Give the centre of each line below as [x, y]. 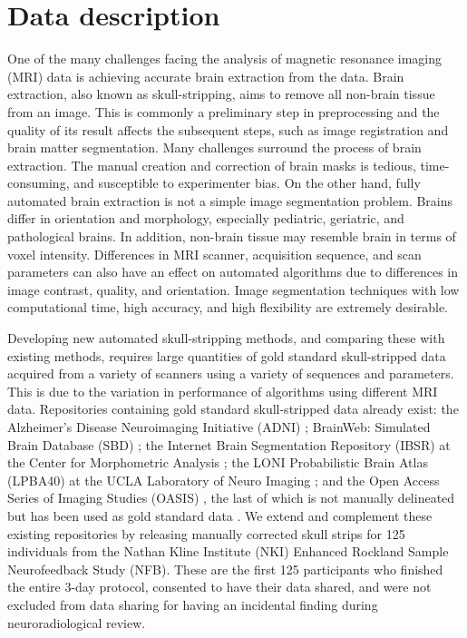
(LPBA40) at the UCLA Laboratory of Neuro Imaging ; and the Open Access [224, 480]
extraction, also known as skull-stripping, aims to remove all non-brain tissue [221, 94]
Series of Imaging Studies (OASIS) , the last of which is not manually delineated [231, 498]
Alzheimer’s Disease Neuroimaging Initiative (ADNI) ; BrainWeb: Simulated [219, 427]
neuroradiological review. [77, 622]
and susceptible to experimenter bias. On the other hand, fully [247, 183]
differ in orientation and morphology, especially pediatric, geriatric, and [206, 218]
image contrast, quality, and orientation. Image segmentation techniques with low [233, 289]
